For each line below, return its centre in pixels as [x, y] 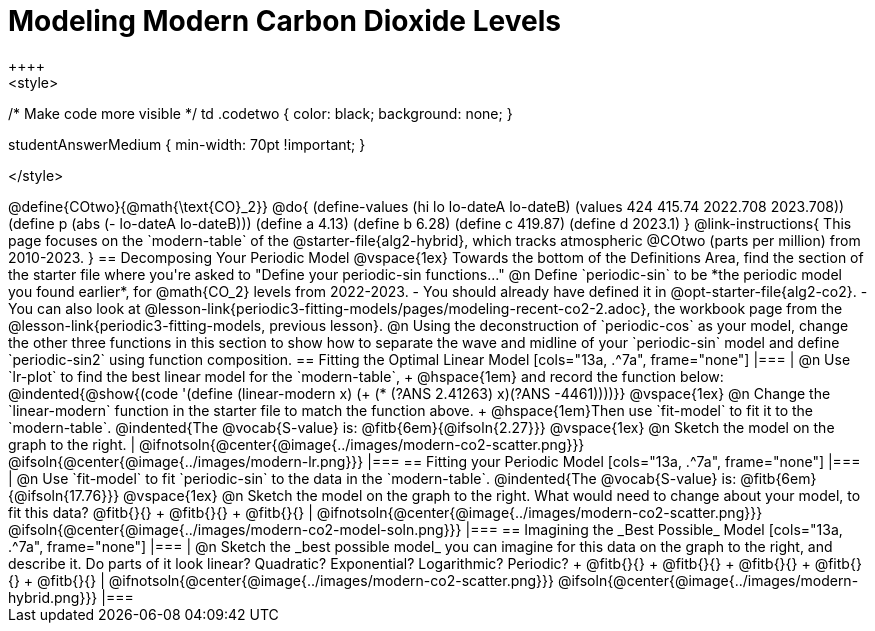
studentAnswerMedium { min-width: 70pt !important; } [187, 144]
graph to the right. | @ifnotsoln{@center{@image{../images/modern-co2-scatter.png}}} [296, 444]
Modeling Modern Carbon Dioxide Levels [284, 21]
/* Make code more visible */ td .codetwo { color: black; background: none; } [260, 113]
